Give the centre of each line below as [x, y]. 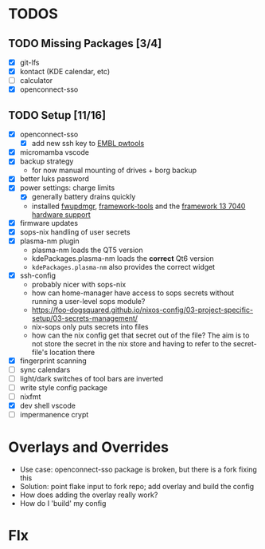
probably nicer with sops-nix [79, 284]
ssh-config [38, 275]
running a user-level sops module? [88, 301]
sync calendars [45, 369]
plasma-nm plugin [49, 241]
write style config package [63, 387]
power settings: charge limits [67, 188]
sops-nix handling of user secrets [75, 231]
